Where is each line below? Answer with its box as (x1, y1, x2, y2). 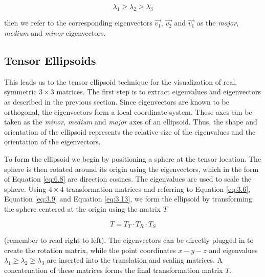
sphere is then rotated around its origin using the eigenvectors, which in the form (4, 163, 259, 174)
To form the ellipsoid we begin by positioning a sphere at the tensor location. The (4, 154, 261, 164)
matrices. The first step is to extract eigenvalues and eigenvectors (56, 86, 261, 97)
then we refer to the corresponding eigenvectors (4, 17, 152, 28)
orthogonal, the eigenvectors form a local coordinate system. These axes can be (4, 106, 252, 117)
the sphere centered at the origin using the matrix (4, 203, 161, 214)
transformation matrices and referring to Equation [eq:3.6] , (66, 183, 251, 194)
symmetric (4, 86, 37, 97)
